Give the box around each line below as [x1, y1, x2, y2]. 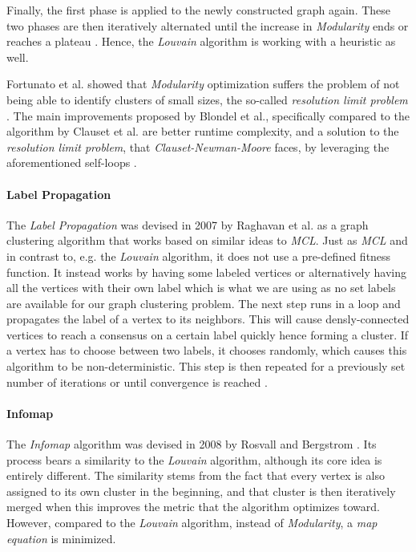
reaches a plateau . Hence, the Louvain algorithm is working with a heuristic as [6, 33, 396, 50]
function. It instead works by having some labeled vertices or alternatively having [6, 263, 407, 280]
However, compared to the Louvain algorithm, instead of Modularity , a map [6, 514, 378, 531]
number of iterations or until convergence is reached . [6, 373, 268, 390]
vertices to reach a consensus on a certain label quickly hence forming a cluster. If [6, 326, 409, 343]
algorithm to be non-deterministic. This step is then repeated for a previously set [6, 358, 406, 375]
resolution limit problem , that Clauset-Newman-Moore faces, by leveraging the [6, 138, 390, 155]
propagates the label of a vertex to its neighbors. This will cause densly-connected [6, 310, 410, 327]
